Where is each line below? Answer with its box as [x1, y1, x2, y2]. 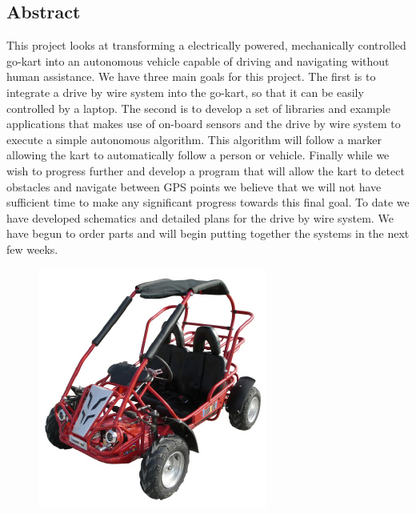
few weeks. [6, 240, 58, 257]
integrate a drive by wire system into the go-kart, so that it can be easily [6, 83, 364, 100]
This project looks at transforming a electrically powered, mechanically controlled [6, 37, 406, 54]
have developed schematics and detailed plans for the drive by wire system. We [6, 209, 394, 226]
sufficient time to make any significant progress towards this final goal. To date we [6, 194, 410, 211]
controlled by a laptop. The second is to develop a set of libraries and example [6, 99, 390, 116]
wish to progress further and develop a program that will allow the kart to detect [6, 162, 405, 179]
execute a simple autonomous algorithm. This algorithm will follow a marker [6, 131, 382, 147]
